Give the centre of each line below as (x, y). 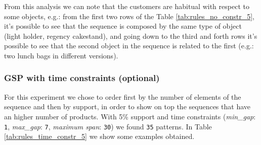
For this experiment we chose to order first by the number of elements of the (123, 96)
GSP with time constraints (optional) (82, 78)
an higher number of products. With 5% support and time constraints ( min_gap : (130, 116)
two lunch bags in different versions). (61, 55)
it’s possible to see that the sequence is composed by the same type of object (123, 26)
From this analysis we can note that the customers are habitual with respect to (127, 6)
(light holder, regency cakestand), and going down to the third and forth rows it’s (131, 35)
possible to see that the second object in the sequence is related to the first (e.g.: (129, 46)
